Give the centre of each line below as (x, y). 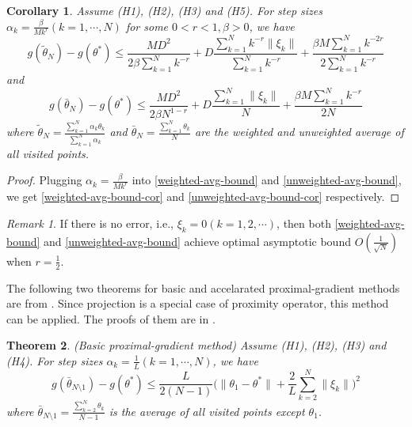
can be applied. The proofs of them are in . (111, 318)
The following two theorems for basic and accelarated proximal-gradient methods (203, 287)
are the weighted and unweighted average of (299, 132)
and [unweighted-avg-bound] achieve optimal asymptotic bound (197, 241)
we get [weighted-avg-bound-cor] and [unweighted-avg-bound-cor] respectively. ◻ (203, 196)
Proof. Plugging (44, 180)
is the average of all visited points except (207, 411)
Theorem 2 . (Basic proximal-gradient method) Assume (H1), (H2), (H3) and (196, 345)
